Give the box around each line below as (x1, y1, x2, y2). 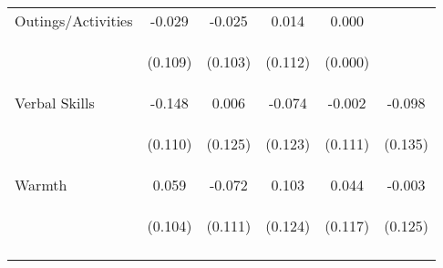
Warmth (15, 174, 67, 195)
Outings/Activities (15, 10, 133, 31)
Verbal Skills (15, 92, 95, 113)
